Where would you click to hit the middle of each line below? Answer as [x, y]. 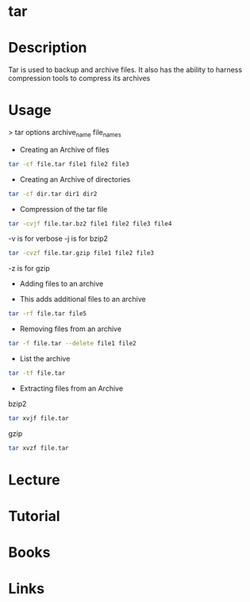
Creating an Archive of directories [75, 179]
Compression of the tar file [63, 209]
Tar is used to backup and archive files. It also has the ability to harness [125, 70]
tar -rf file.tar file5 [48, 314]
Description [48, 48]
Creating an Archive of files [64, 149]
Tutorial [35, 517]
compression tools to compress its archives [79, 79]
